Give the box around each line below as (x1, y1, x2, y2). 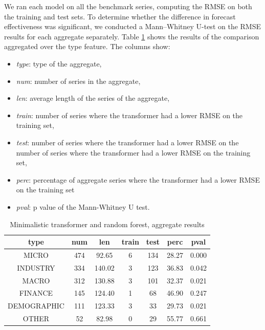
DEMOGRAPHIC (8, 300, 64, 311)
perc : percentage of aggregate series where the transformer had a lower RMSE (16, 174, 260, 185)
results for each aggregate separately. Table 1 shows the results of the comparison (4, 31, 259, 41)
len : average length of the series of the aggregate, (16, 93, 170, 103)
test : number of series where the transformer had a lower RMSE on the (16, 137, 239, 147)
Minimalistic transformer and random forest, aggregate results (10, 218, 205, 229)
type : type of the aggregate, (16, 58, 102, 69)
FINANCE (19, 288, 53, 298)
